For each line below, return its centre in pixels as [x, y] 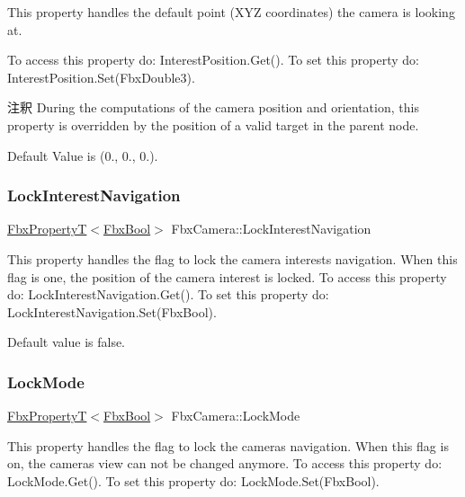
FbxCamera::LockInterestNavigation [271, 229]
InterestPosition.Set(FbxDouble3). [101, 77]
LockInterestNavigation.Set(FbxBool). [112, 311]
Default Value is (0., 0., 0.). [83, 155]
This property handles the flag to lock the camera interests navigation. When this [232, 258]
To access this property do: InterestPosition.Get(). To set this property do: [213, 60]
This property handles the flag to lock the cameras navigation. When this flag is [228, 445]
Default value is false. [67, 342]
